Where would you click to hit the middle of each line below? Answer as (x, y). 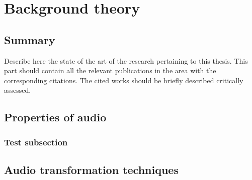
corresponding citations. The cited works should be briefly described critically (124, 80)
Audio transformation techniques (91, 169)
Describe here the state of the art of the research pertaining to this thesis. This (126, 60)
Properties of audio (55, 117)
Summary (30, 39)
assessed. (18, 90)
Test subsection (36, 142)
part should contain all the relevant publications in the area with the (110, 70)
